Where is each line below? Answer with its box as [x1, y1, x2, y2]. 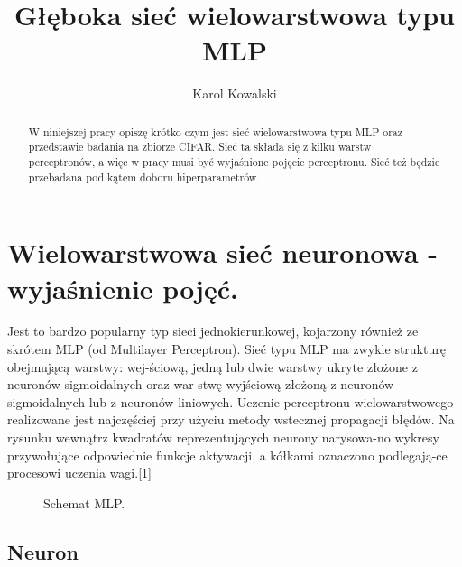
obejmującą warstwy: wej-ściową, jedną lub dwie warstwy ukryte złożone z [7, 357, 418, 376]
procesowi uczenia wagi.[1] [7, 463, 152, 482]
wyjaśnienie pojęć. [7, 269, 238, 306]
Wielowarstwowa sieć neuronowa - [7, 234, 438, 271]
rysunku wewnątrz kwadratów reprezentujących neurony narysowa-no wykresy [7, 428, 439, 447]
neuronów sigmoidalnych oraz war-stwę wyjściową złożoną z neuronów [7, 375, 394, 394]
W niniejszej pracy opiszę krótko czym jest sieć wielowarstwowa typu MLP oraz [28, 124, 403, 139]
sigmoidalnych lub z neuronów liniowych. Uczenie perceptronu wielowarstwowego [7, 392, 454, 411]
